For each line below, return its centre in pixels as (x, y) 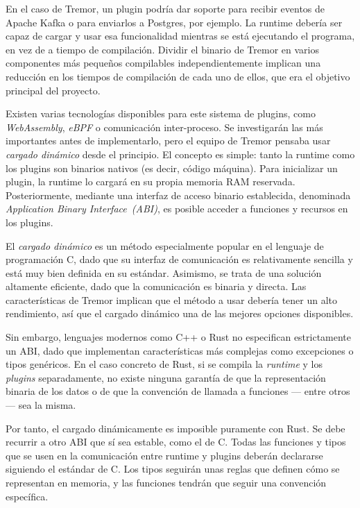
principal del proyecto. (53, 90)
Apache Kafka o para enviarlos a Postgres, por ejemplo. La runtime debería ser (174, 22)
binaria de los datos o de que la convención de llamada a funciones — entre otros (178, 391)
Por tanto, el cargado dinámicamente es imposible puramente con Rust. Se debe (175, 428)
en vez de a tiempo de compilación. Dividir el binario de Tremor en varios (162, 49)
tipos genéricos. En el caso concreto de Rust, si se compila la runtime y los (164, 364)
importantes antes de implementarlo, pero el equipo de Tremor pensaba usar (168, 141)
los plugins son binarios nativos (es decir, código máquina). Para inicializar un (172, 168)
